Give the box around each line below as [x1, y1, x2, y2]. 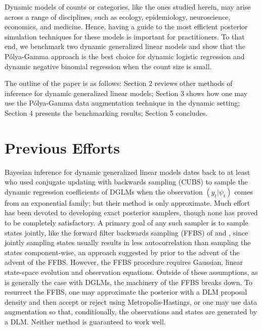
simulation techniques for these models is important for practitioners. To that [5, 31, 245, 41]
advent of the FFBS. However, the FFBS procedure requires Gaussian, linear [5, 257, 243, 267]
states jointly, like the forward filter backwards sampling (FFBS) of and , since [5, 227, 248, 238]
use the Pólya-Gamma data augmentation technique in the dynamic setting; [5, 98, 240, 108]
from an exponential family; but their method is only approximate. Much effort [5, 197, 250, 208]
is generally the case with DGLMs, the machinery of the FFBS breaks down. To [5, 276, 252, 287]
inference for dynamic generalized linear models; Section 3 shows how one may [5, 87, 248, 98]
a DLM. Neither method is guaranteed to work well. [5, 316, 166, 326]
